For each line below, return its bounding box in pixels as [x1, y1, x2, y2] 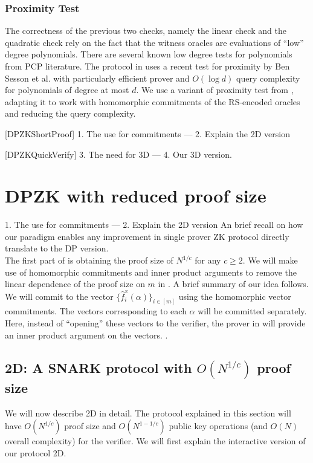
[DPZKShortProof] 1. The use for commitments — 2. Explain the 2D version [5, 127, 290, 140]
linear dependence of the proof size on [5, 277, 145, 290]
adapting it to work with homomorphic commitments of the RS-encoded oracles [5, 95, 300, 108]
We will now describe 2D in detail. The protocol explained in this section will [5, 406, 291, 419]
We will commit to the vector [5, 290, 114, 302]
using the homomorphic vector [178, 290, 291, 302]
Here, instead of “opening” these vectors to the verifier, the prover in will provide [5, 317, 306, 329]
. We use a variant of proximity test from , [136, 83, 294, 96]
